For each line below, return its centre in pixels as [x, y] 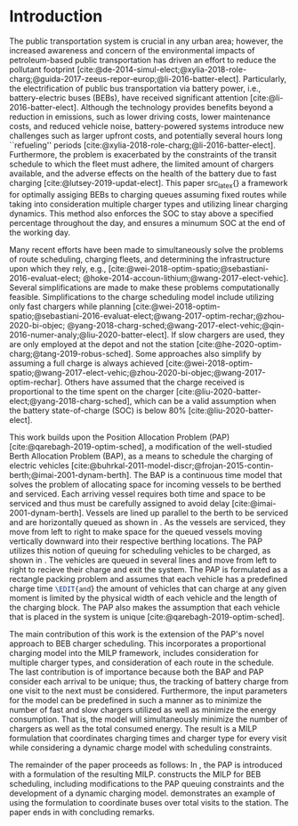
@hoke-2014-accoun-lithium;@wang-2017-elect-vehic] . [186, 278]
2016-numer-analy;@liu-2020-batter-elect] [88, 335]
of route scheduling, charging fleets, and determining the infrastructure [140, 259]
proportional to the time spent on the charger [92, 391]
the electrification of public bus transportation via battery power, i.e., [135, 88]
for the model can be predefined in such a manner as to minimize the [136, 700]
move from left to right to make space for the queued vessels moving [136, 531]
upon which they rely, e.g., [58, 268]
